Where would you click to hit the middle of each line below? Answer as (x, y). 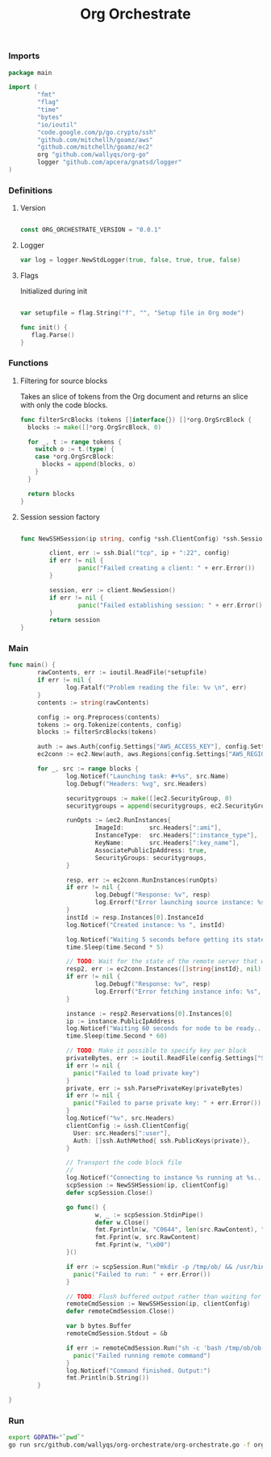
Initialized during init (54, 290)
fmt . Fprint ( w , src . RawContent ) (147, 1238)
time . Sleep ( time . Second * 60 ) (117, 1036)
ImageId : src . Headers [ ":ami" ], (158, 828)
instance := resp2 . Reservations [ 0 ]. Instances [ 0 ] (149, 1013)
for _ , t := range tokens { (75, 442)
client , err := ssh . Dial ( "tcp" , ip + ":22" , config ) (140, 553)
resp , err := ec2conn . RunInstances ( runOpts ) (142, 880)
